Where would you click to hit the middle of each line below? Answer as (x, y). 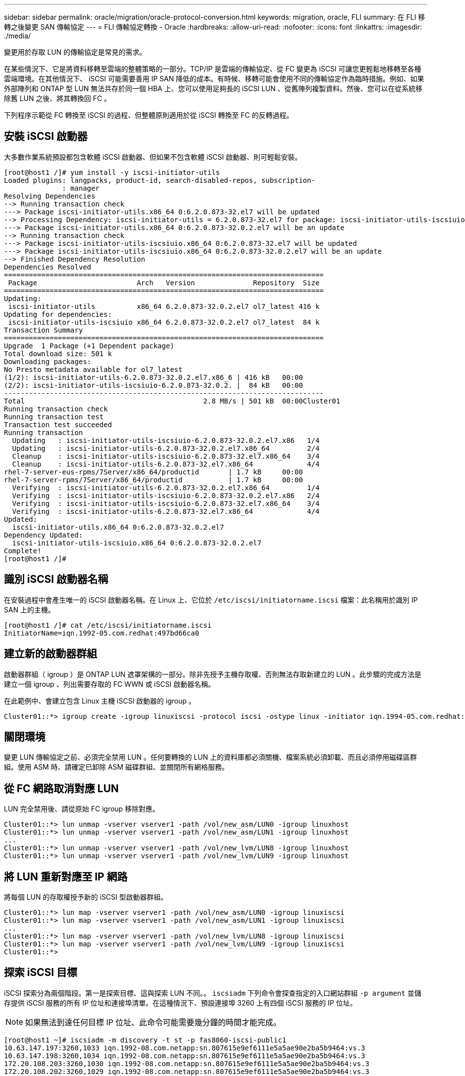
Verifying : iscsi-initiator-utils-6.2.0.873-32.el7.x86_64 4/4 (166, 511)
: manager (81, 188)
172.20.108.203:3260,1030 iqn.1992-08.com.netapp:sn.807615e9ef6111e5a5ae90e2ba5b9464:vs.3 (187, 1063)
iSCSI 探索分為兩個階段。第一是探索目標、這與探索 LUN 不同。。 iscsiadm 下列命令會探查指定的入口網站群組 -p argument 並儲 (213, 993)
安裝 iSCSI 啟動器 (46, 136)
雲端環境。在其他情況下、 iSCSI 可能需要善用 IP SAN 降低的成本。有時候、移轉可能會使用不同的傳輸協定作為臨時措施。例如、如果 (214, 79)
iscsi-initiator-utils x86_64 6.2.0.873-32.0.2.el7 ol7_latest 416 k (164, 306)
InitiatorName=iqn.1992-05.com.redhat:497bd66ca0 (102, 633)
